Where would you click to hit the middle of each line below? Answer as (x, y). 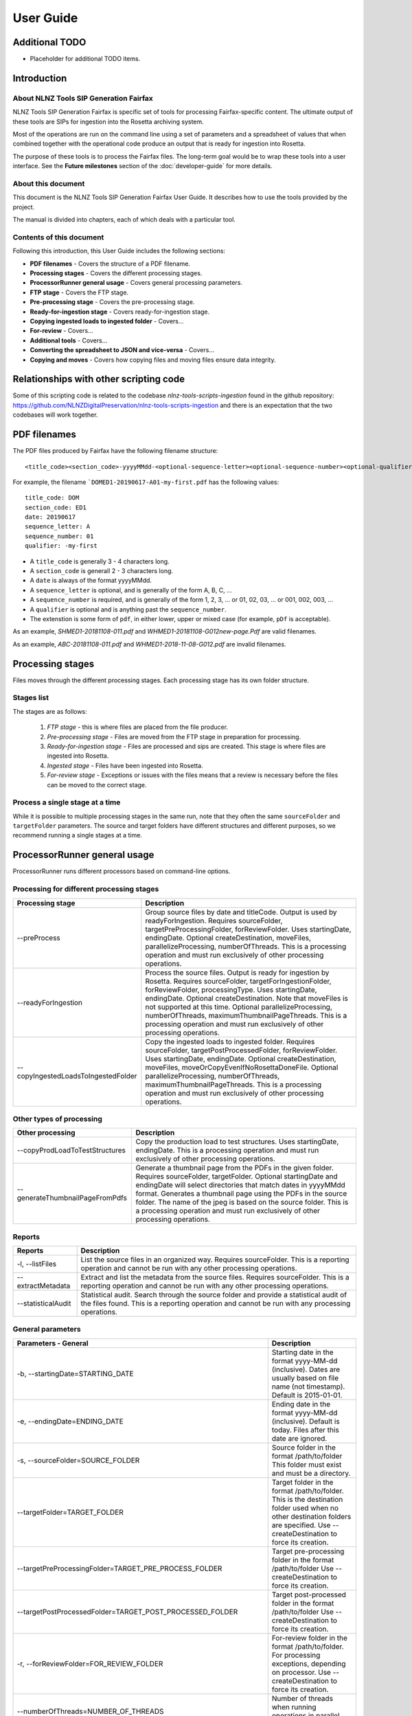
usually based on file (305, 1378)
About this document (49, 183)
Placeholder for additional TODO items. (85, 59)
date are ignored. (299, 1438)
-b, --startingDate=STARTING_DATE (75, 1373)
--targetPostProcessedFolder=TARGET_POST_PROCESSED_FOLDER (127, 1612)
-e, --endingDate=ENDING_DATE (70, 1421)
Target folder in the (302, 1482)
